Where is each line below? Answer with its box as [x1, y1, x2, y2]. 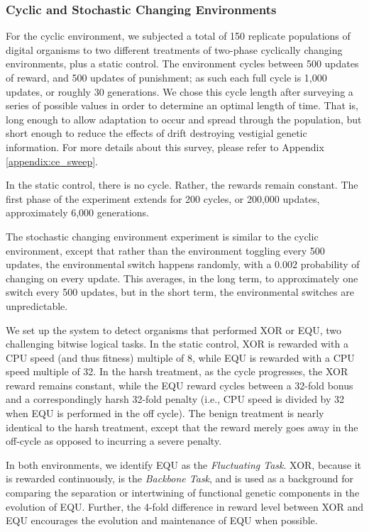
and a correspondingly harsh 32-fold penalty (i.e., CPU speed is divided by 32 [6, 392, 345, 406]
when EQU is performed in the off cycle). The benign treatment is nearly [6, 406, 324, 421]
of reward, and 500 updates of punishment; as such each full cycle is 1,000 [6, 70, 327, 84]
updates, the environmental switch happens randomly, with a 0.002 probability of [6, 257, 360, 272]
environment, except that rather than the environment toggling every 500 [6, 243, 325, 257]
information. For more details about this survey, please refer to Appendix [6, 139, 324, 154]
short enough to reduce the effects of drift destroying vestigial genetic [6, 126, 307, 140]
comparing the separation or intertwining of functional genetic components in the [6, 485, 360, 500]
